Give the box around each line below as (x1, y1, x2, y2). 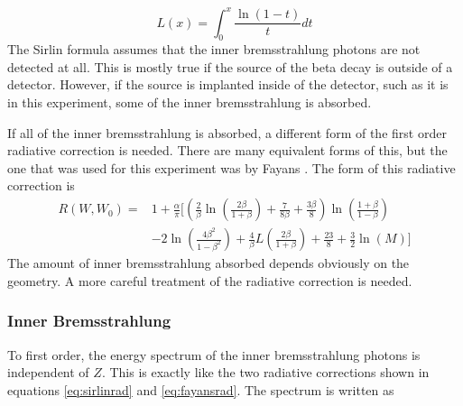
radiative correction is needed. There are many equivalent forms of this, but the (7, 141, 448, 160)
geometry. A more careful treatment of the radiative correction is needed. (7, 271, 412, 290)
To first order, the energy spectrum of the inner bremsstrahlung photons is (7, 345, 421, 364)
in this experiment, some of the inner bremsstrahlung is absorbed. (7, 93, 372, 112)
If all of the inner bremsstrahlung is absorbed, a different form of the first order (7, 123, 447, 142)
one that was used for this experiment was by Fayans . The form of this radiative (7, 158, 456, 177)
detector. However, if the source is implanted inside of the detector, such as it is (7, 75, 449, 94)
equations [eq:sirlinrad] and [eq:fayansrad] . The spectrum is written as (7, 380, 394, 399)
